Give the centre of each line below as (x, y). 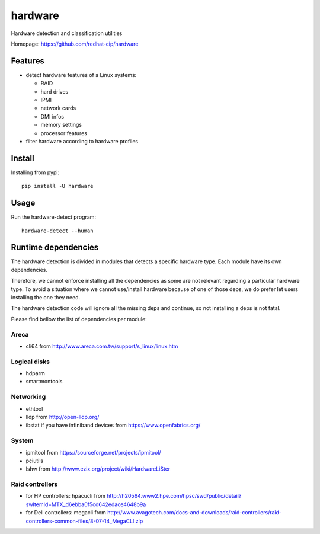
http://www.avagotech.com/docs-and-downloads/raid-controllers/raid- (194, 513)
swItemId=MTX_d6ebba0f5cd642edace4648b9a (86, 504)
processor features (64, 133)
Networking (28, 397)
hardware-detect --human (57, 231)
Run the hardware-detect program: (54, 217)
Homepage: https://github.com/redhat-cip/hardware (75, 44)
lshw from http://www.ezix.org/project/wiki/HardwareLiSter (98, 469)
